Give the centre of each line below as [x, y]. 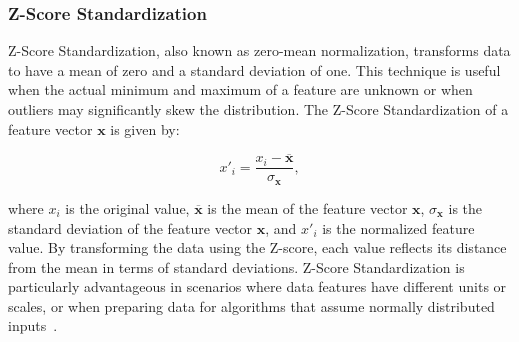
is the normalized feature [398, 227]
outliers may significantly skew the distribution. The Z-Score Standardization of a [258, 109]
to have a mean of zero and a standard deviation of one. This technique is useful [254, 69]
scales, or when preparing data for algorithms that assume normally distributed [251, 305]
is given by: [145, 128]
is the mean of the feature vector [307, 207]
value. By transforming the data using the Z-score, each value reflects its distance [257, 247]
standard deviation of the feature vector [130, 227]
